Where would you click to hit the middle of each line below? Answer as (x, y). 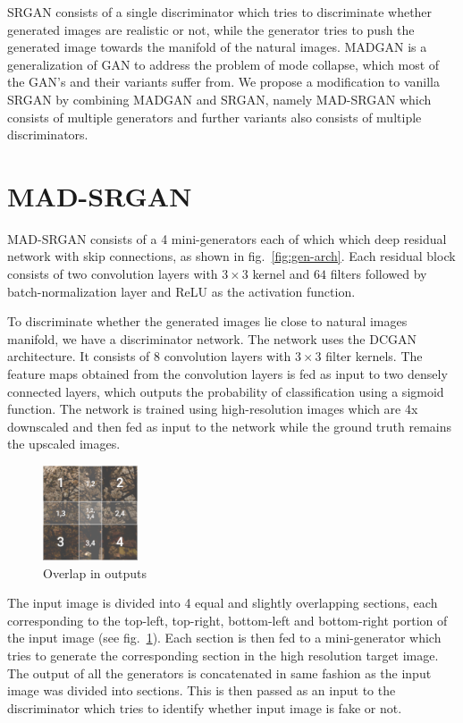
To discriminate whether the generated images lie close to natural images (207, 321)
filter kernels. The (374, 356)
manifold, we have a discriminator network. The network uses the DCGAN (212, 338)
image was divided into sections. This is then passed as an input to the (202, 690)
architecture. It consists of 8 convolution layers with (149, 356)
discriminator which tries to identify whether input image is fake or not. (205, 707)
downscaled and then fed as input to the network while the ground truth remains (230, 426)
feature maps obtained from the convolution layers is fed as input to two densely (227, 374)
